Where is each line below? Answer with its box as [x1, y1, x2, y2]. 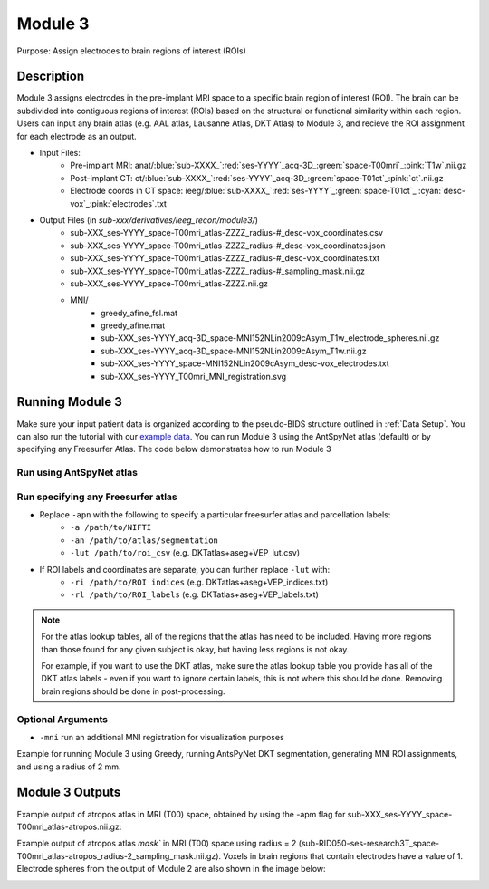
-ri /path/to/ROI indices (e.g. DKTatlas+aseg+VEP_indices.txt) [70, 576, 329, 587]
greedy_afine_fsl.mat [101, 307, 178, 318]
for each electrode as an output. [16, 130, 138, 141]
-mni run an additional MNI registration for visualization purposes [39, 731, 284, 742]
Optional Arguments [16, 712, 109, 725]
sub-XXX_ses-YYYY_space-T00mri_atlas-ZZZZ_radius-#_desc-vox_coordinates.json [70, 240, 386, 251]
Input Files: [39, 148, 81, 159]
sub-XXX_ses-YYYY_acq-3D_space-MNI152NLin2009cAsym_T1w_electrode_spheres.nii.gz [101, 333, 440, 343]
